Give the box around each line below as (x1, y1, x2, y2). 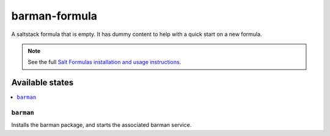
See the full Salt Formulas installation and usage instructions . (28, 59, 182, 66)
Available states (11, 77, 74, 88)
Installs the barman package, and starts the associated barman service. (11, 121, 192, 129)
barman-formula (11, 9, 98, 23)
